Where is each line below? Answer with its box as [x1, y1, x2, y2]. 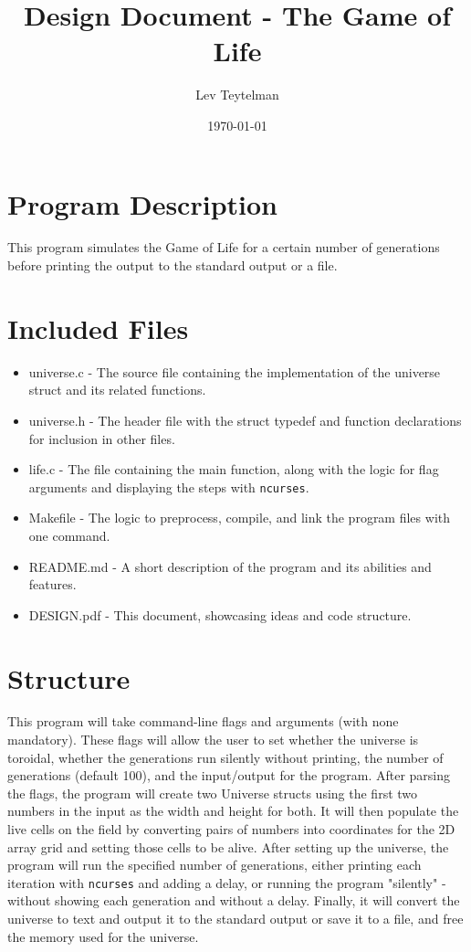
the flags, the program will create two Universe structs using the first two [7, 783, 418, 802]
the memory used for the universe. [7, 926, 199, 946]
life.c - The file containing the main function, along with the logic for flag [28, 460, 439, 479]
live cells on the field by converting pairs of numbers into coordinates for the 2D [7, 820, 455, 839]
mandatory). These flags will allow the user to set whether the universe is [7, 730, 419, 749]
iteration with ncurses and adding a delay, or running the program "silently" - [7, 873, 446, 892]
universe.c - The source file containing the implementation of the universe [28, 362, 441, 381]
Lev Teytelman [195, 85, 279, 104]
